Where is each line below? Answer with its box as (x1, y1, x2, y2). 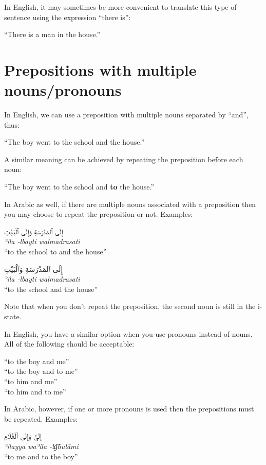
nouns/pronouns (4, 79, 122, 100)
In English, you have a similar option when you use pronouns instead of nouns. (4, 328, 253, 339)
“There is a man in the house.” (4, 29, 101, 40)
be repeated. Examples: (4, 413, 78, 424)
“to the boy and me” (4, 355, 69, 366)
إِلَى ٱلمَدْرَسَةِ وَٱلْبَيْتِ (4, 263, 63, 274)
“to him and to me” (4, 386, 66, 397)
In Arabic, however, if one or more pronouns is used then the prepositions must (4, 403, 254, 414)
